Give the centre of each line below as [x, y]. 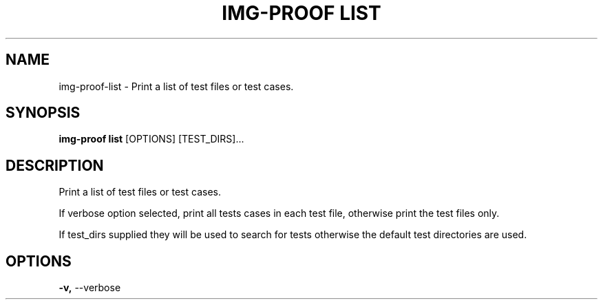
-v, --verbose [90, 288]
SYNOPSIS [43, 113]
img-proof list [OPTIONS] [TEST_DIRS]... [151, 139]
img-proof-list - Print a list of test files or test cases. [176, 86]
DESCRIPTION [55, 165]
